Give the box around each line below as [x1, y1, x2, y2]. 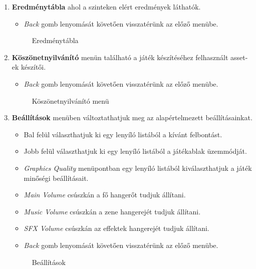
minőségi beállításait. [24, 172, 89, 183]
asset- [230, 52, 248, 62]
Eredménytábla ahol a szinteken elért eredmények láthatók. [12, 2, 201, 12]
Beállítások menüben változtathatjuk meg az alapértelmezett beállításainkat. [12, 112, 252, 123]
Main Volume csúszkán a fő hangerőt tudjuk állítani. [24, 189, 186, 200]
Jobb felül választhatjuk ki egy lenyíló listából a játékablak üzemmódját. [24, 146, 247, 156]
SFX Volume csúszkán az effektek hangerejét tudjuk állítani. [24, 223, 209, 233]
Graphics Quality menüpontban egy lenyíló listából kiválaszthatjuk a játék [24, 162, 252, 173]
